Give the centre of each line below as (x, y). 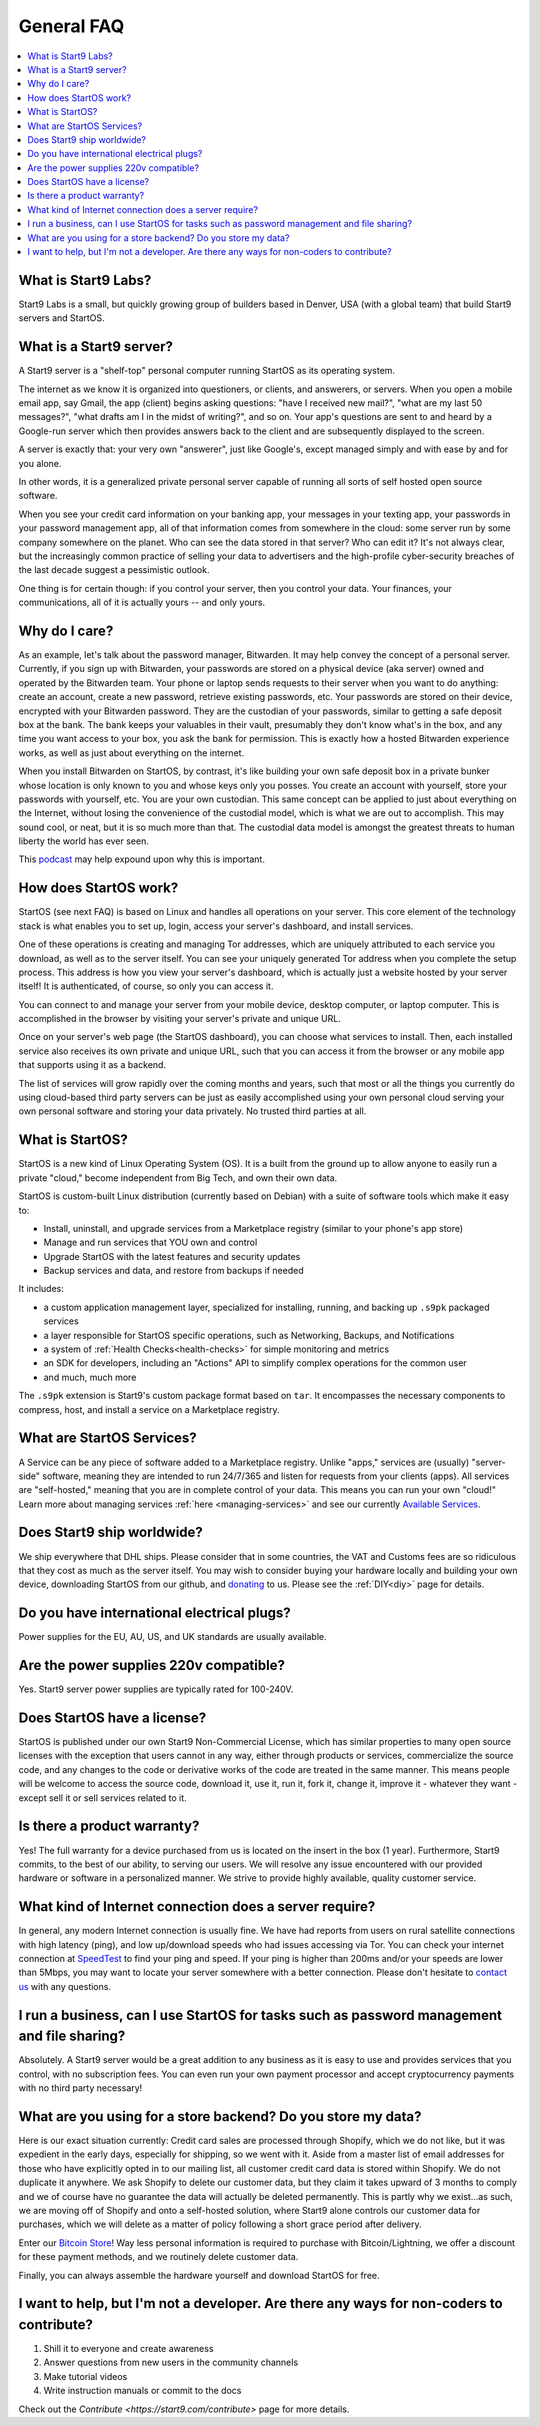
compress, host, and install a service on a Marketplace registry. (149, 1409)
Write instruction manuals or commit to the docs (142, 2391)
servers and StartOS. (61, 318)
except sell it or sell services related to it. (102, 1797)
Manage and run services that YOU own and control (150, 1242)
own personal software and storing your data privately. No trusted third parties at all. (192, 1111)
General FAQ (71, 26)
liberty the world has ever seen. (83, 841)
